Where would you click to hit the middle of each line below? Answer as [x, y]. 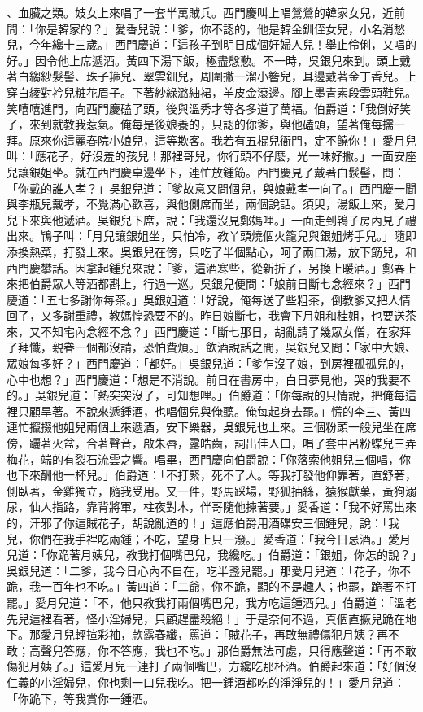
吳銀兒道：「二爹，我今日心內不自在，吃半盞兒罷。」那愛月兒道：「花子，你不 [209, 570]
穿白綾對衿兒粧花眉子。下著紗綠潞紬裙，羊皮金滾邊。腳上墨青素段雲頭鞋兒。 [211, 92]
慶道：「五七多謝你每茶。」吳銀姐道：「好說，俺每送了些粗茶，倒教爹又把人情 [209, 299]
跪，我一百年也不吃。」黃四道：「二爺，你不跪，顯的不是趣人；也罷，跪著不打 [211, 586]
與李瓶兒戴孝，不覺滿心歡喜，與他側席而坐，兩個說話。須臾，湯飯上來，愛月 [211, 204]
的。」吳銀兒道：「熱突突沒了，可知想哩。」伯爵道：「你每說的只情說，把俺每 [206, 395]
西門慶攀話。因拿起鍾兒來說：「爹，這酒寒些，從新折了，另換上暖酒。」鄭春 [206, 267]
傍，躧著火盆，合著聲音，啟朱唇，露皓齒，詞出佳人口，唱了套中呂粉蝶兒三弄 [211, 443]
